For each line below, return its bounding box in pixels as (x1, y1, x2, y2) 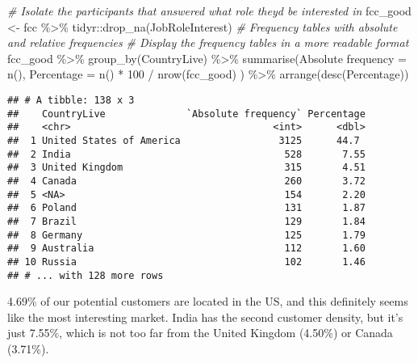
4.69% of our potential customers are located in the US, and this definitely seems (7, 293, 408, 310)
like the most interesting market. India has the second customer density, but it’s (7, 308, 403, 325)
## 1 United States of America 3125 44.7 (7, 134, 360, 146)
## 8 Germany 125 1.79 (7, 229, 366, 241)
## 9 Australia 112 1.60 (7, 243, 366, 255)
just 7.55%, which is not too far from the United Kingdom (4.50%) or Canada (7, 324, 393, 341)
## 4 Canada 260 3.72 (7, 175, 366, 187)
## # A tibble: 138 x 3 (7, 94, 135, 106)
